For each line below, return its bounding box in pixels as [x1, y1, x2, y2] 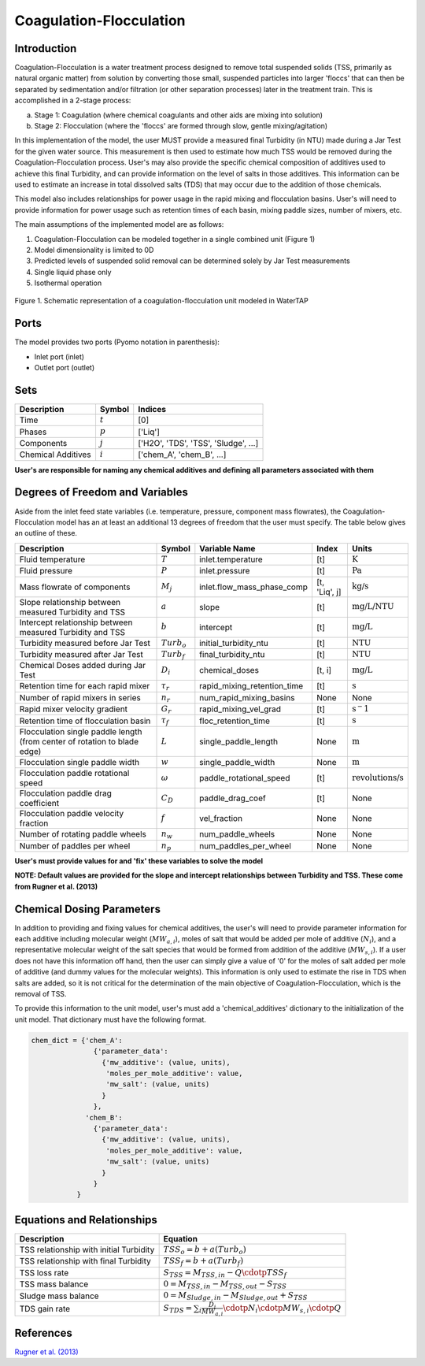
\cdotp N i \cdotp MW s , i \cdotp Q [223, 1303, 342, 1315]
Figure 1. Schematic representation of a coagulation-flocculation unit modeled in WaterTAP [14, 296, 309, 306]
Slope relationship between [19, 596, 121, 607]
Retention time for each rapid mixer [19, 681, 150, 692]
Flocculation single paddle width [19, 757, 140, 768]
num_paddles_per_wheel [199, 840, 291, 851]
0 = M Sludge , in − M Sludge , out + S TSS [163, 1290, 309, 1302]
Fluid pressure [19, 566, 73, 577]
